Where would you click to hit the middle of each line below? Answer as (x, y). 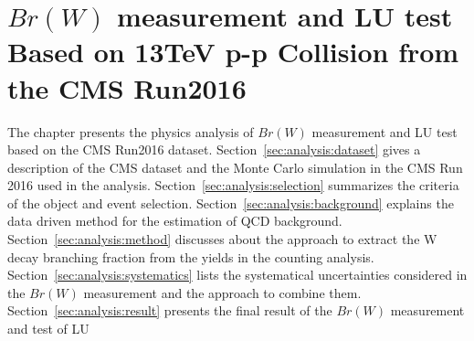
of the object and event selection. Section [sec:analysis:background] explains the (231, 202)
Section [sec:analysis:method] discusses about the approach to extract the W (222, 239)
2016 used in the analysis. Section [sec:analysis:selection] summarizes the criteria (233, 185)
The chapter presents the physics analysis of (131, 131)
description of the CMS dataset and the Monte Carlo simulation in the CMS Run (235, 167)
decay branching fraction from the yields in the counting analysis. (191, 256)
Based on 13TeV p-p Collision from (233, 52)
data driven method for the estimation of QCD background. (175, 221)
